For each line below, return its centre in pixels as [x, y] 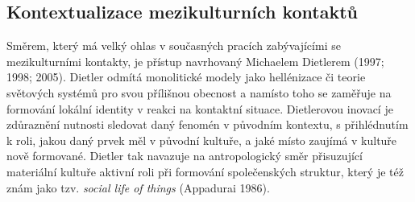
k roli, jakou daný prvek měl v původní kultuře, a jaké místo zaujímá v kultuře [202, 140]
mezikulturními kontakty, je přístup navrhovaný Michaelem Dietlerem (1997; [195, 61]
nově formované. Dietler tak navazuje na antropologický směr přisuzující [185, 156]
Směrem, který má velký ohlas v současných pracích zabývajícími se [174, 45]
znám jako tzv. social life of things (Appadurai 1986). [138, 187]
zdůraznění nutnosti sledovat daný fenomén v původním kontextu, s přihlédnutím [207, 124]
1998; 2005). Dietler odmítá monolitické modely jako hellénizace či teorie [186, 77]
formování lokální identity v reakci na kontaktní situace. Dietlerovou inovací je [200, 108]
